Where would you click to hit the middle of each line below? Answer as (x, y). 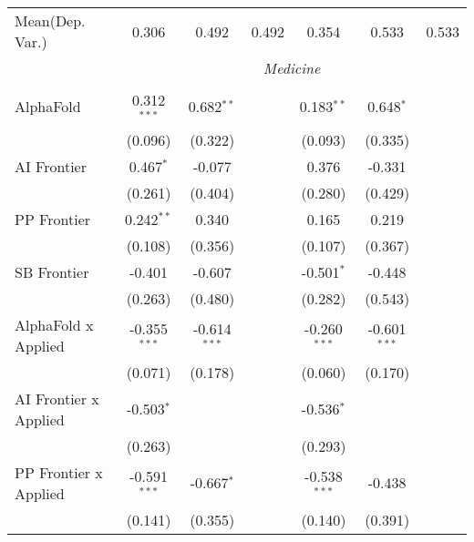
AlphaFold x (54, 324)
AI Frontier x (57, 398)
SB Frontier (52, 271)
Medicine (292, 68)
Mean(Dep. (50, 20)
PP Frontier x (59, 472)
